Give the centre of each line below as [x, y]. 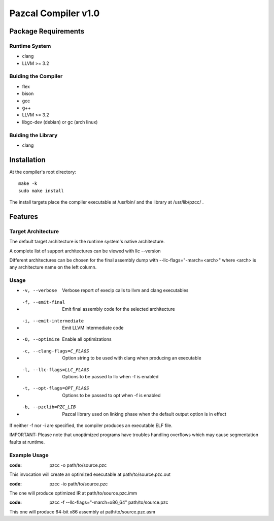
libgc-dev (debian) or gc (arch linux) [60, 122]
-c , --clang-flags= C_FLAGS [56, 351]
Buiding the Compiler [36, 76]
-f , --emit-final [44, 302]
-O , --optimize [41, 339]
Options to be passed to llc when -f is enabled [110, 377]
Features [24, 217]
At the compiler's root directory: [43, 172]
